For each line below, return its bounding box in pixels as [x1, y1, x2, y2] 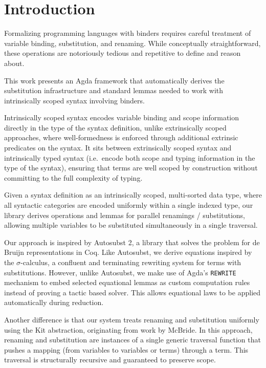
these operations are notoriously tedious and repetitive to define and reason [4, 48, 241, 58]
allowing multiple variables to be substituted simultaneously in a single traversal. [4, 220, 258, 230]
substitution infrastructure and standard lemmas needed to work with [4, 85, 224, 96]
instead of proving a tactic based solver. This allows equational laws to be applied [4, 287, 261, 297]
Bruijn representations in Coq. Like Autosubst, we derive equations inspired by [4, 247, 252, 257]
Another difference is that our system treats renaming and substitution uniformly [4, 314, 259, 325]
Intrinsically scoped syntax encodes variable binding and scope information [4, 112, 239, 123]
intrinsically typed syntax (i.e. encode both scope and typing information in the [4, 152, 255, 163]
